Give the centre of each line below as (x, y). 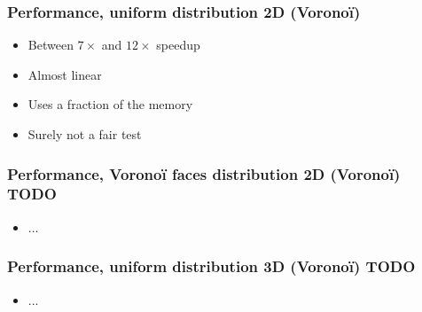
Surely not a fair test (85, 134)
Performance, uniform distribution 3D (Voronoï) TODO (211, 266)
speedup (178, 45)
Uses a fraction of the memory (110, 104)
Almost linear (65, 74)
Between (51, 45)
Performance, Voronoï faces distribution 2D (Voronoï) (204, 173)
